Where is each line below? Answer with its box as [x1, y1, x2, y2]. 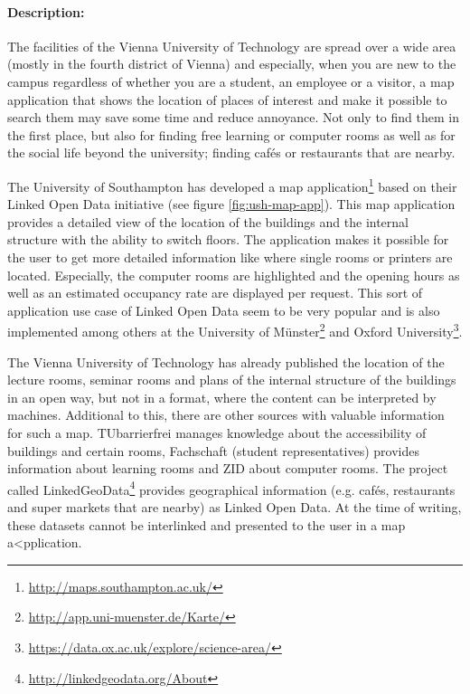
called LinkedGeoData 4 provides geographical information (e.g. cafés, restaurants [7, 477, 456, 499]
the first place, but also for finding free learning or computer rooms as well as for [7, 125, 456, 144]
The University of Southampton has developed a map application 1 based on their [7, 174, 457, 195]
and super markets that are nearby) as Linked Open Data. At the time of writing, [7, 498, 462, 517]
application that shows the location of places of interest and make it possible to [7, 90, 447, 109]
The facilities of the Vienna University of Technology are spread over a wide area [7, 36, 456, 55]
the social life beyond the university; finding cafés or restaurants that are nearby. [7, 143, 456, 162]
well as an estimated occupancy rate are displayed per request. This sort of [7, 283, 423, 302]
